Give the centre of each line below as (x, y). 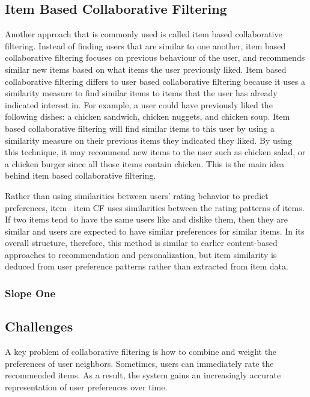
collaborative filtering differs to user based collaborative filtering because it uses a (155, 81)
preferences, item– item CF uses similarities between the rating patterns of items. (155, 207)
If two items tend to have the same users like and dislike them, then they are (146, 219)
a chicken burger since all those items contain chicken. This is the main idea (145, 163)
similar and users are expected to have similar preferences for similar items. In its (155, 231)
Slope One (30, 293)
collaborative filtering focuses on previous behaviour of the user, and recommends (155, 57)
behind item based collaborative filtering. (81, 175)
